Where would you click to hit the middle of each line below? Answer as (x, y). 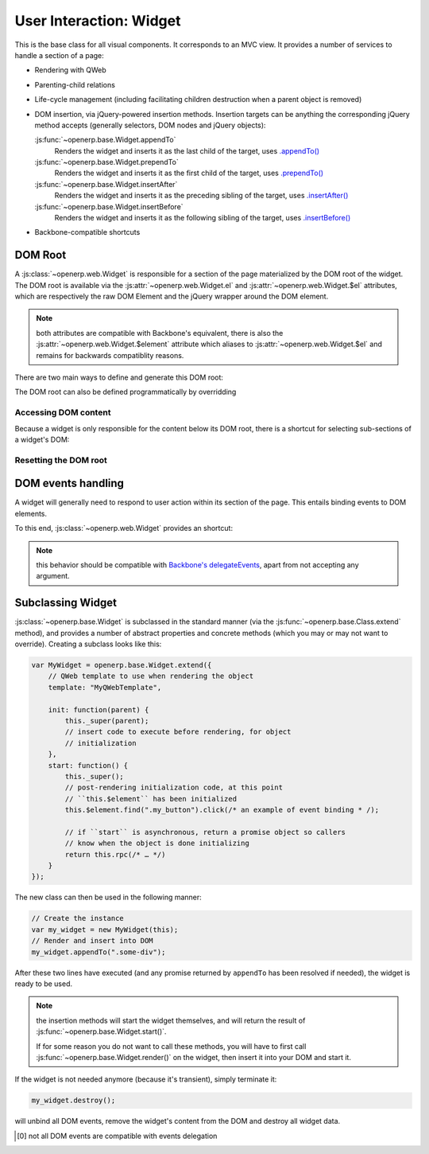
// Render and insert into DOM (93, 941)
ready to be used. (44, 984)
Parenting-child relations (75, 84)
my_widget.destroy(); (73, 1101)
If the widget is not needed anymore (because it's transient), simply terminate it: (146, 1079)
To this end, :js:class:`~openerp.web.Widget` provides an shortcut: (124, 528)
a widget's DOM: (42, 439)
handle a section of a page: (60, 55)
